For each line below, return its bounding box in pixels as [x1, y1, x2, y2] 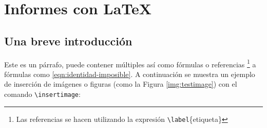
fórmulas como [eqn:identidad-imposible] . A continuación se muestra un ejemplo [4, 68, 255, 79]
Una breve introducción [4, 33, 132, 48]
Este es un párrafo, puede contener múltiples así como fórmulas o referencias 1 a [4, 57, 256, 69]
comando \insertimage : [4, 89, 81, 99]
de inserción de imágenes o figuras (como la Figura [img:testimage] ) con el [4, 79, 237, 89]
